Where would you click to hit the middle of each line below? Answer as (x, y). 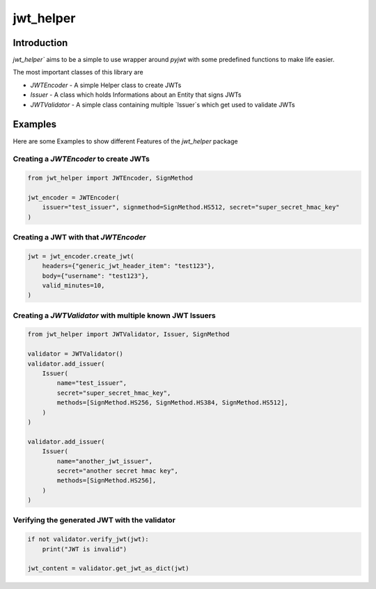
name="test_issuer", (92, 383)
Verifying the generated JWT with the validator (94, 520)
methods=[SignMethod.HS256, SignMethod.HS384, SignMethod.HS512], (173, 403)
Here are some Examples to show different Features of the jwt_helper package (125, 141)
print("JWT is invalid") (85, 549)
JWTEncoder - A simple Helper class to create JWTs (106, 85)
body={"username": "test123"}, (95, 276)
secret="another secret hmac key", (118, 471)
